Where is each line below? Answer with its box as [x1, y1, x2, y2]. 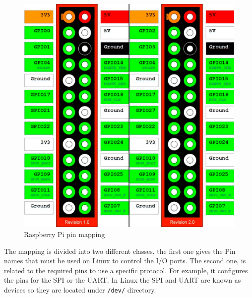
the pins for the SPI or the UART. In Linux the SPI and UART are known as [4, 275, 241, 285]
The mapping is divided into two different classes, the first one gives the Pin [4, 245, 236, 256]
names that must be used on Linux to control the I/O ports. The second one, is [4, 255, 246, 266]
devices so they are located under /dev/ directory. [4, 284, 156, 295]
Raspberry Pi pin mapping [24, 229, 105, 239]
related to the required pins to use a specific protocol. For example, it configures [4, 265, 248, 275]
